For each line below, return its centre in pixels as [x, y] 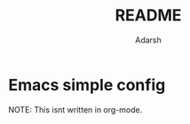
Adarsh [148, 40]
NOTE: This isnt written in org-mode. [75, 109]
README [148, 15]
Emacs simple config [87, 85]
